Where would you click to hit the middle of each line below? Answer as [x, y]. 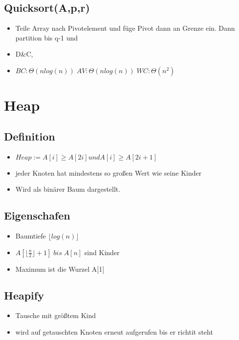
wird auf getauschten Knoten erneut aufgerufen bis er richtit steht [114, 331]
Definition [30, 136]
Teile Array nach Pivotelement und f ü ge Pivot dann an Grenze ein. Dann [125, 28]
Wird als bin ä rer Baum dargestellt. [68, 189]
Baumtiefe [31, 235]
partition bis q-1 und [47, 37]
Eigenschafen [37, 215]
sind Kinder [102, 252]
